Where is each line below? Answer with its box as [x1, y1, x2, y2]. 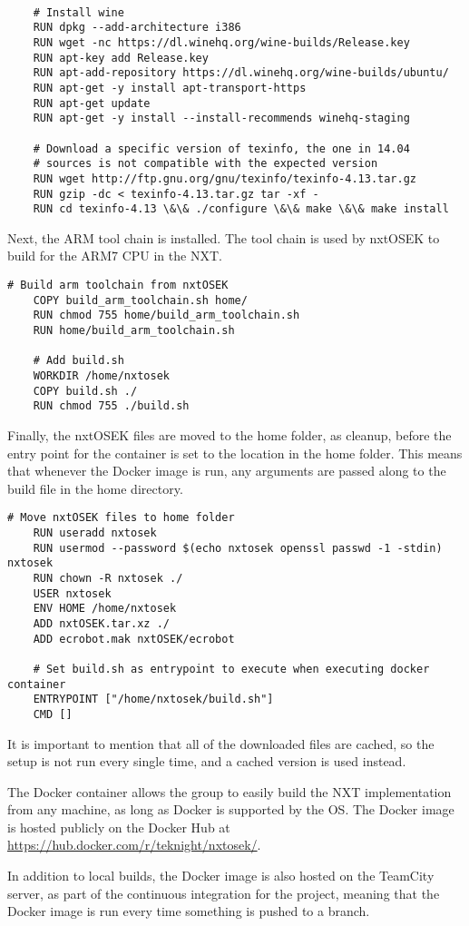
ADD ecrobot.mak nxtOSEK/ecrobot [33, 632, 235, 645]
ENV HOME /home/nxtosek [33, 602, 177, 616]
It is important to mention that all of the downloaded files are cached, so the [7, 734, 435, 753]
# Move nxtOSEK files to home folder [7, 511, 235, 525]
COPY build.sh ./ [33, 384, 138, 398]
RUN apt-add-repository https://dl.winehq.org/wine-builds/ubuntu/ [33, 66, 449, 80]
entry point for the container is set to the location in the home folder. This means [7, 443, 463, 462]
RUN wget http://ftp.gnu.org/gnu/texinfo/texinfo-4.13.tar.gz [33, 172, 417, 185]
